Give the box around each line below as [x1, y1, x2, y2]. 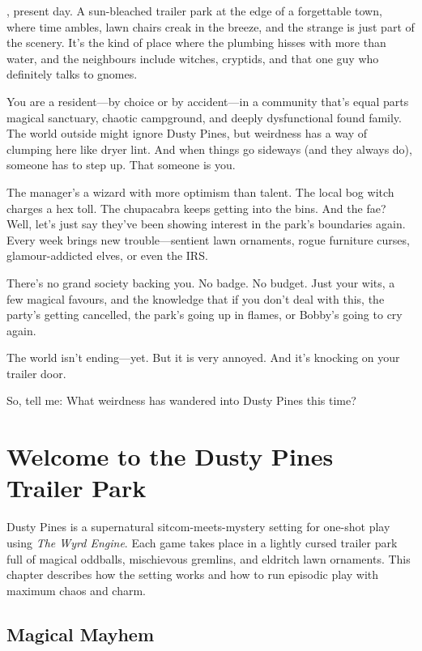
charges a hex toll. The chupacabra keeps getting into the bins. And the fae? [6, 199, 386, 216]
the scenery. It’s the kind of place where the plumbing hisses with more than [6, 34, 386, 51]
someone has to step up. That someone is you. [6, 156, 236, 173]
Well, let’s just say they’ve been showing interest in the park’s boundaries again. [6, 215, 406, 232]
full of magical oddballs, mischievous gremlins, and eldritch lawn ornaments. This [6, 550, 411, 567]
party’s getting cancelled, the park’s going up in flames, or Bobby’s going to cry [6, 306, 403, 323]
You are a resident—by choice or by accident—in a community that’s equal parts [6, 92, 409, 109]
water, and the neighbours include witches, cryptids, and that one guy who [6, 49, 379, 66]
